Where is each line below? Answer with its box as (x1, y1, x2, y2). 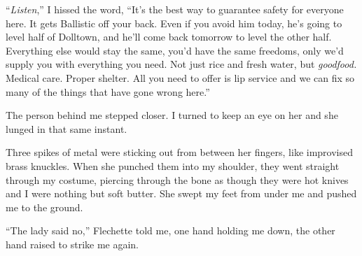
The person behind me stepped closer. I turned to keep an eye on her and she (6, 108, 338, 122)
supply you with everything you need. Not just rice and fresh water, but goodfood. (6, 57, 357, 71)
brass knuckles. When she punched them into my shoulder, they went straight (6, 158, 340, 173)
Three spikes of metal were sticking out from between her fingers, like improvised (6, 145, 354, 159)
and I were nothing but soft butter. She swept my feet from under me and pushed (6, 186, 357, 201)
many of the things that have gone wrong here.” (6, 84, 210, 99)
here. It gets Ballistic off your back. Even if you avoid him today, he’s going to (6, 15, 342, 30)
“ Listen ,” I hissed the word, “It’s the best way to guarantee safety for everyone (6, 2, 344, 16)
